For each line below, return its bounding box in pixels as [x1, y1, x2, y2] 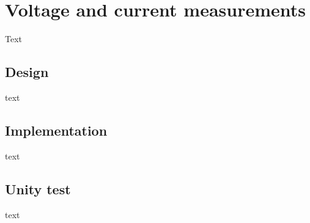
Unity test [5, 179, 71, 198]
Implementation [5, 120, 108, 139]
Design [5, 62, 49, 81]
